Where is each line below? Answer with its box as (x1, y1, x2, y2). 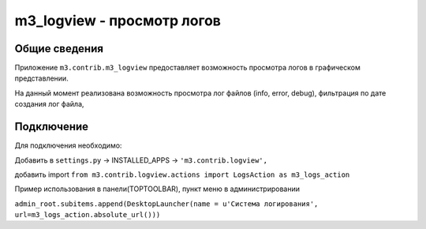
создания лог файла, (14, 99, 84, 109)
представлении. (14, 73, 69, 83)
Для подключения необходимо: (14, 141, 122, 150)
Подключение (14, 120, 89, 133)
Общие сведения (14, 42, 104, 55)
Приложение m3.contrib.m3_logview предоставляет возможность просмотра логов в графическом (14, 63, 361, 73)
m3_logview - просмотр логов (14, 12, 221, 29)
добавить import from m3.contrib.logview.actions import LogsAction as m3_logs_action (14, 170, 350, 179)
